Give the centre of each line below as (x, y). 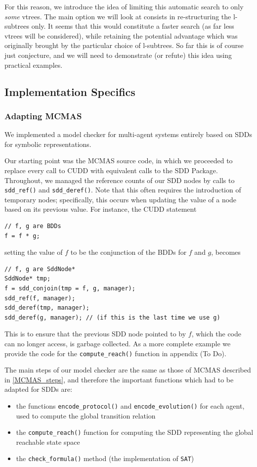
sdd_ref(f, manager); (40, 298)
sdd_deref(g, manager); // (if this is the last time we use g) (112, 317)
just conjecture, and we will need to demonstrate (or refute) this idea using (118, 55)
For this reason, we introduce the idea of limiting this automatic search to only (124, 6)
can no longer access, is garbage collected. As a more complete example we (118, 343)
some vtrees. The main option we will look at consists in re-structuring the (118, 16)
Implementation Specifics (70, 91)
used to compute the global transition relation (86, 415)
